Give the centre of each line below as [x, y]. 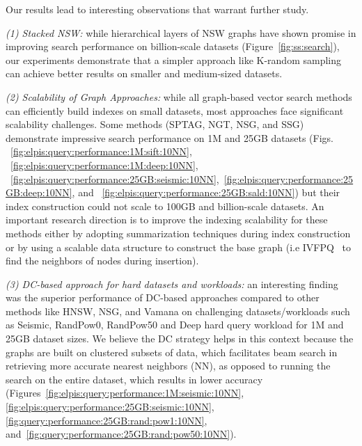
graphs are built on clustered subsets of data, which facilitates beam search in [172, 352]
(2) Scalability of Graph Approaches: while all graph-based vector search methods [179, 96]
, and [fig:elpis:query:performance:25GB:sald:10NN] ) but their [206, 192]
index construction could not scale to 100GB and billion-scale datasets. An [165, 206]
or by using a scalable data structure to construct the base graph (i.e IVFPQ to [179, 247]
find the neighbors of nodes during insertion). [102, 261]
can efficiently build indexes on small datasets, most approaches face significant [175, 110]
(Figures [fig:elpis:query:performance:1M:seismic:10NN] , [125, 393]
